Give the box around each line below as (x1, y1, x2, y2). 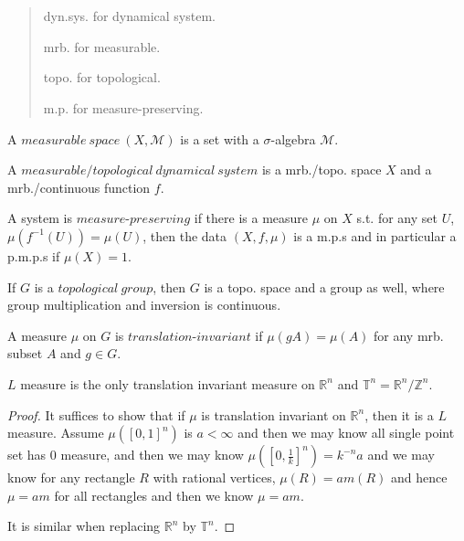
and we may (367, 445, 435, 464)
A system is (7, 208, 72, 228)
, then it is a (364, 405, 434, 424)
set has (7, 445, 47, 464)
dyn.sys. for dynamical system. (43, 6, 216, 26)
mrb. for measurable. (43, 37, 161, 56)
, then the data (142, 226, 227, 245)
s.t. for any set (356, 208, 438, 228)
